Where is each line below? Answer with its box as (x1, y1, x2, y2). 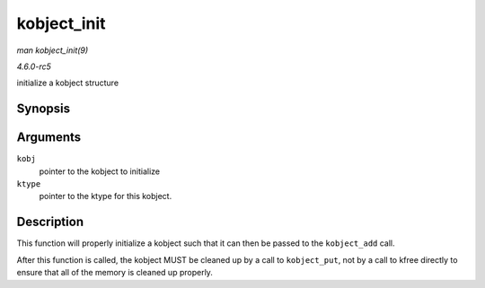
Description (16, 214, 84, 230)
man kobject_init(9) (16, 45, 89, 56)
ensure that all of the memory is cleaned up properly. (16, 267, 213, 278)
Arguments (16, 130, 82, 145)
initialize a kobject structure (16, 77, 119, 89)
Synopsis (16, 101, 71, 117)
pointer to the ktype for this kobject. (39, 191, 172, 202)
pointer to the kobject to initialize (39, 166, 161, 177)
